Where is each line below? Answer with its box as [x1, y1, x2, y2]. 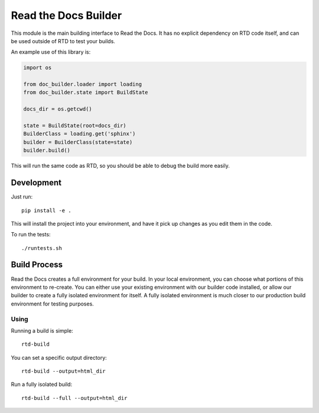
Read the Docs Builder [11, 9, 122, 22]
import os [23, 64, 52, 71]
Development [11, 178, 62, 188]
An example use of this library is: [11, 48, 91, 56]
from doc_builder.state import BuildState [23, 89, 148, 96]
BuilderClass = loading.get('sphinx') [23, 131, 136, 137]
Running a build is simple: [11, 327, 73, 334]
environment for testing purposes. [11, 300, 94, 307]
